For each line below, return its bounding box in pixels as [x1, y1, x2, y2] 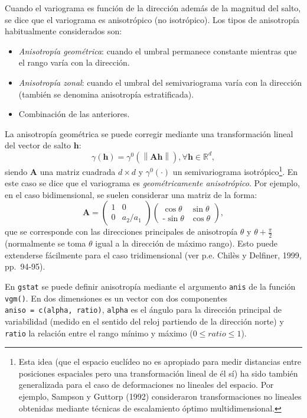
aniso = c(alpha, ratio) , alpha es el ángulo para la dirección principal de [5, 303, 282, 316]
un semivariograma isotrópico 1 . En [172, 163, 298, 177]
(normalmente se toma [5, 237, 86, 249]
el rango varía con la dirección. [18, 56, 130, 69]
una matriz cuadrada [40, 165, 116, 177]
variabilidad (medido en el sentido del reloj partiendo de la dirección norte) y [5, 315, 284, 327]
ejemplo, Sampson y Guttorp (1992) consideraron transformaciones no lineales [18, 390, 302, 402]
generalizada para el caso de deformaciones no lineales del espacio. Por [18, 378, 274, 391]
